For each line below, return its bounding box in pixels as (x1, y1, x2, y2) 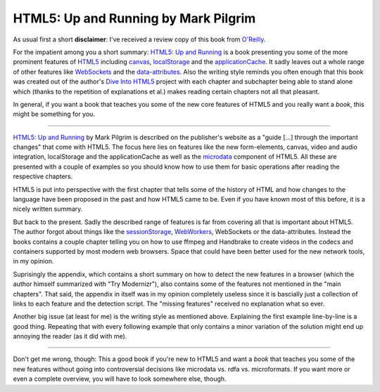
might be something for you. (13, 110, 95, 119)
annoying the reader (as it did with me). (13, 332, 127, 341)
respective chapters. (13, 172, 73, 181)
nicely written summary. (13, 204, 83, 214)
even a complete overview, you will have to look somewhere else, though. (13, 374, 227, 383)
